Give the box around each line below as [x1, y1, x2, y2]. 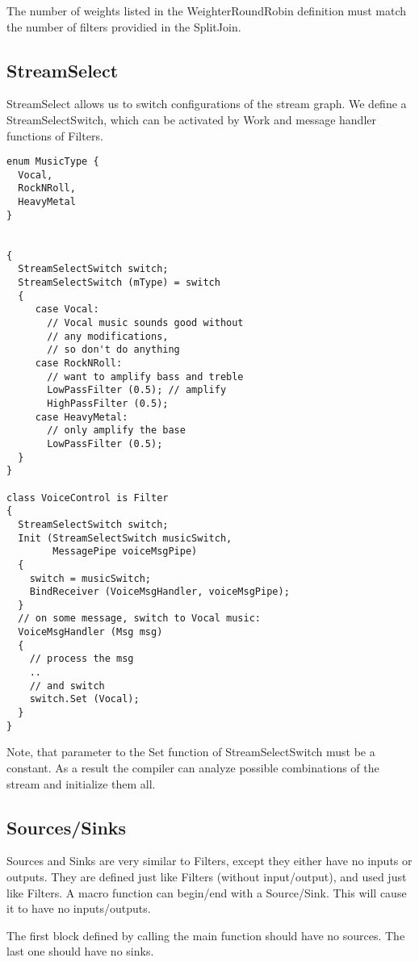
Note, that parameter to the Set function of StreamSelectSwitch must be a [6, 743, 375, 760]
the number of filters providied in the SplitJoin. [6, 18, 241, 35]
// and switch [29, 680, 105, 692]
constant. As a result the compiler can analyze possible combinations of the [6, 759, 379, 776]
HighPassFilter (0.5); [47, 397, 169, 409]
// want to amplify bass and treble [47, 370, 244, 383]
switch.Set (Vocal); [29, 693, 140, 705]
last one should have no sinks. [6, 943, 154, 960]
